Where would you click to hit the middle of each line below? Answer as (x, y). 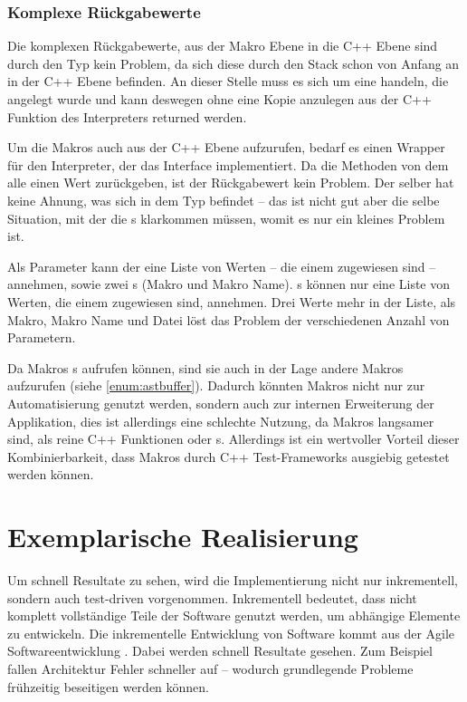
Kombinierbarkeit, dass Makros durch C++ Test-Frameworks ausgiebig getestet (229, 456)
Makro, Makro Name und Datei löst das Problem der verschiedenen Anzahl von (229, 319)
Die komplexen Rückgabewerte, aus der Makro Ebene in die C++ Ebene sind (223, 46)
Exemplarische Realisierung (183, 537)
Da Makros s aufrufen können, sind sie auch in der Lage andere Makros (205, 367)
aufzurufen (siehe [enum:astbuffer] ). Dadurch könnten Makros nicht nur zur (216, 385)
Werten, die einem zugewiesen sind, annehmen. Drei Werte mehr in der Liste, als (232, 301)
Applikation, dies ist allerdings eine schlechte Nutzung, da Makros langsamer (221, 421)
